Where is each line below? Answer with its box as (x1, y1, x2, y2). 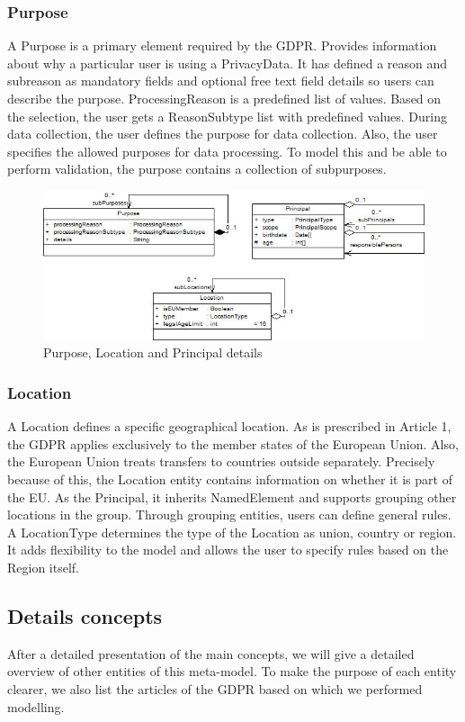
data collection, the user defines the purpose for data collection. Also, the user (7, 124, 438, 143)
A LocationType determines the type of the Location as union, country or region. (7, 522, 457, 541)
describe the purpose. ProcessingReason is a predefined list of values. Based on (7, 89, 442, 107)
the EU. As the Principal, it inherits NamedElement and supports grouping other (7, 487, 457, 506)
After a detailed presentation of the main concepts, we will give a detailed (7, 644, 415, 663)
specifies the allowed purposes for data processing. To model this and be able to (7, 141, 447, 160)
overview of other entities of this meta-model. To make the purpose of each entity (7, 662, 457, 681)
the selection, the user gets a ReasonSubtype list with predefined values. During (7, 106, 448, 125)
